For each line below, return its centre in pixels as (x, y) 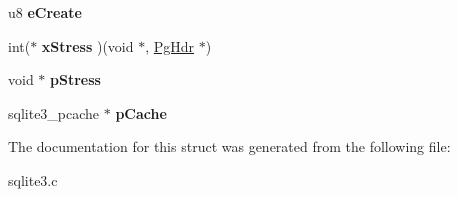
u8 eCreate (45, 12)
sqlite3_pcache (54, 112)
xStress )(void (87, 45)
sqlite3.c (33, 179)
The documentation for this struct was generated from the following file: (229, 146)
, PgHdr (170, 45)
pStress (75, 79)
